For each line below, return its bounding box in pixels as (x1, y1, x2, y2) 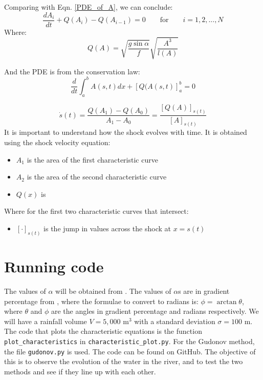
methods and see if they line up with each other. (4, 366, 156, 376)
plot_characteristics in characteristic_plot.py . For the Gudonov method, (4, 335, 255, 346)
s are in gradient (178, 285, 230, 296)
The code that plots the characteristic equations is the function (4, 326, 202, 336)
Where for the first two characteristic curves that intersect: (4, 206, 189, 216)
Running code (4, 256, 104, 277)
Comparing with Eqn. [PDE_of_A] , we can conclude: (4, 2, 173, 12)
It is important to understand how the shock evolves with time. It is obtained (4, 127, 247, 137)
